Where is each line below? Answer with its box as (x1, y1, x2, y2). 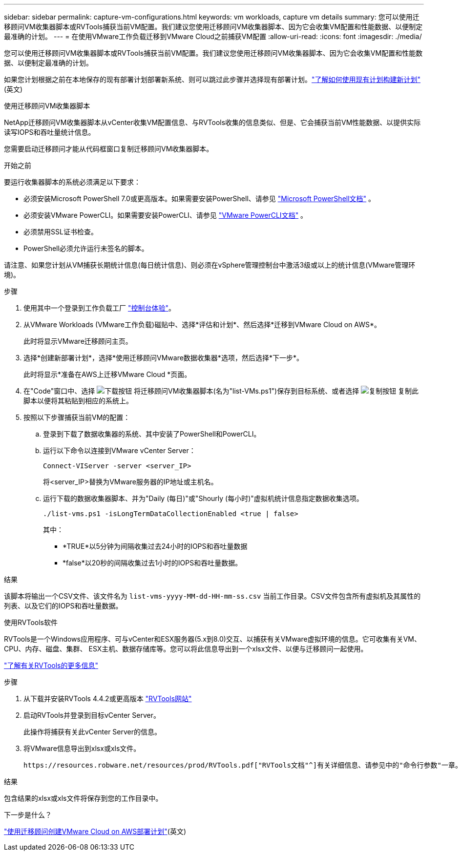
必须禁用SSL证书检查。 (23, 228, 98, 236)
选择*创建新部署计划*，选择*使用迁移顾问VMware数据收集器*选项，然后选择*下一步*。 (23, 354, 303, 362)
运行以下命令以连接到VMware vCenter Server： (43, 446, 196, 455)
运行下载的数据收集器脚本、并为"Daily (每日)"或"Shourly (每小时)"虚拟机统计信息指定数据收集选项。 (43, 494, 363, 502)
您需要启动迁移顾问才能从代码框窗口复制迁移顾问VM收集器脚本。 (4, 145, 213, 153)
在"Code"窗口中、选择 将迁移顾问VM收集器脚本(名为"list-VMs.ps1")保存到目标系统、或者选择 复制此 (23, 387, 419, 395)
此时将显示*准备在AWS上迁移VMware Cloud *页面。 (23, 370, 191, 378)
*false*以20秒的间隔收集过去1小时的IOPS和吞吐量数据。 (63, 559, 242, 567)
